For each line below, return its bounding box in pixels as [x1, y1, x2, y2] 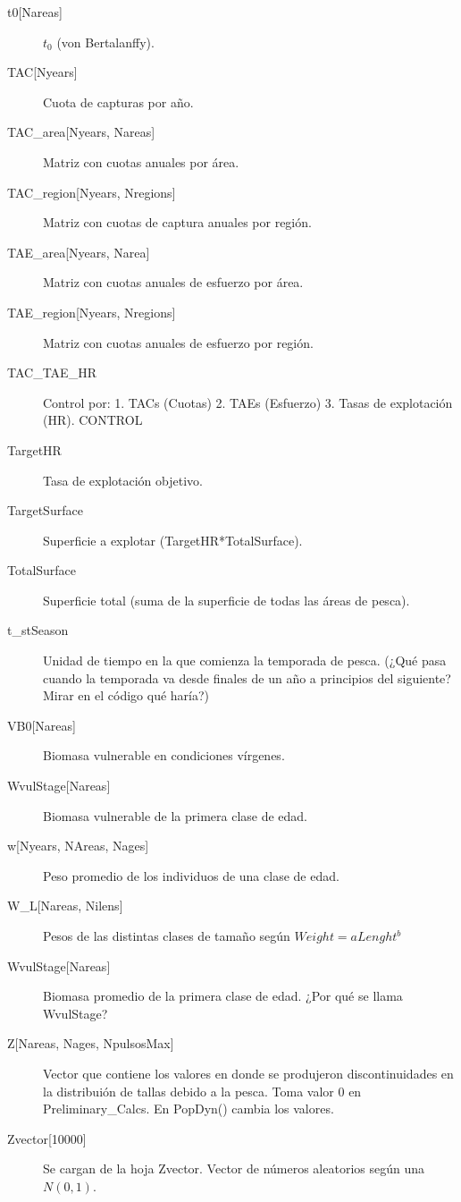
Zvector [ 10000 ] [7, 1129, 87, 1147]
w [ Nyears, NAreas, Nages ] [7, 836, 149, 855]
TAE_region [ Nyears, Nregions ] [7, 302, 176, 321]
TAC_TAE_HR [7, 363, 96, 382]
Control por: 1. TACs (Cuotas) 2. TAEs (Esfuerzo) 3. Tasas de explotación [43, 393, 453, 411]
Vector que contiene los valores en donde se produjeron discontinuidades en [43, 1063, 454, 1082]
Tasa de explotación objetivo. [43, 470, 203, 489]
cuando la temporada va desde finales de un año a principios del [43, 668, 394, 687]
